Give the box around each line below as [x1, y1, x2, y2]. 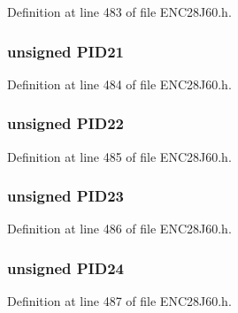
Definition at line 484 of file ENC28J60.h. [7, 74, 232, 93]
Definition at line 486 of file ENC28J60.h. [7, 219, 232, 238]
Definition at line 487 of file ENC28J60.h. [7, 292, 232, 310]
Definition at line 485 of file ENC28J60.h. [7, 147, 232, 165]
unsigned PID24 [7, 256, 124, 279]
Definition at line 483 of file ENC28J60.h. [7, 3, 232, 20]
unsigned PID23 [7, 185, 124, 207]
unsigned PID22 [7, 112, 124, 134]
